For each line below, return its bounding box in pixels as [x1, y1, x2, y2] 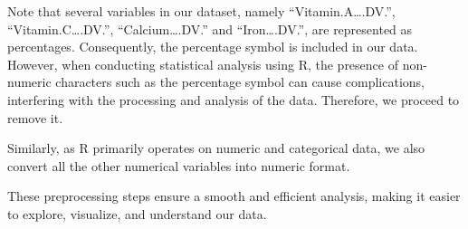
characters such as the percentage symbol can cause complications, [55, 72, 425, 91]
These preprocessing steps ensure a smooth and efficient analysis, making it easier [7, 186, 461, 205]
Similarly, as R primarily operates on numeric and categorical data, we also [7, 138, 425, 157]
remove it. [7, 108, 63, 127]
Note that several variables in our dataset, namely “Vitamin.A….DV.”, [7, 2, 396, 20]
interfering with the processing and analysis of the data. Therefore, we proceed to [7, 90, 460, 109]
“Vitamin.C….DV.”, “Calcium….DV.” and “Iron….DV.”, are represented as [7, 19, 413, 38]
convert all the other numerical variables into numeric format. [7, 156, 350, 175]
